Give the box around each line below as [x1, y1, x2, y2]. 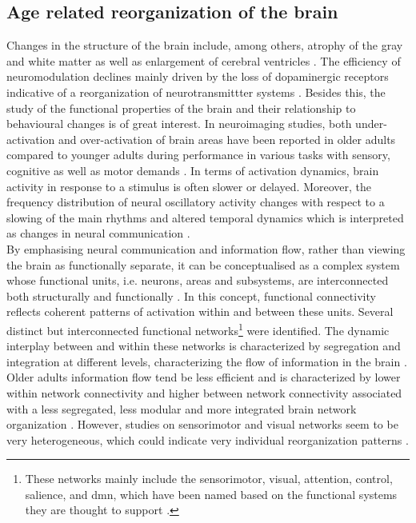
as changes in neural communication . [6, 225, 190, 242]
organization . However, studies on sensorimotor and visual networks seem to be [6, 416, 398, 433]
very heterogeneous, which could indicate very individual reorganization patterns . [6, 431, 409, 448]
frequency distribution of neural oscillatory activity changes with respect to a [6, 194, 385, 210]
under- [355, 115, 387, 132]
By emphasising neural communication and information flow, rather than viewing [6, 240, 406, 257]
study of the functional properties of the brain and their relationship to [6, 99, 356, 116]
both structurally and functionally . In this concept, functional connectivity [6, 287, 376, 304]
